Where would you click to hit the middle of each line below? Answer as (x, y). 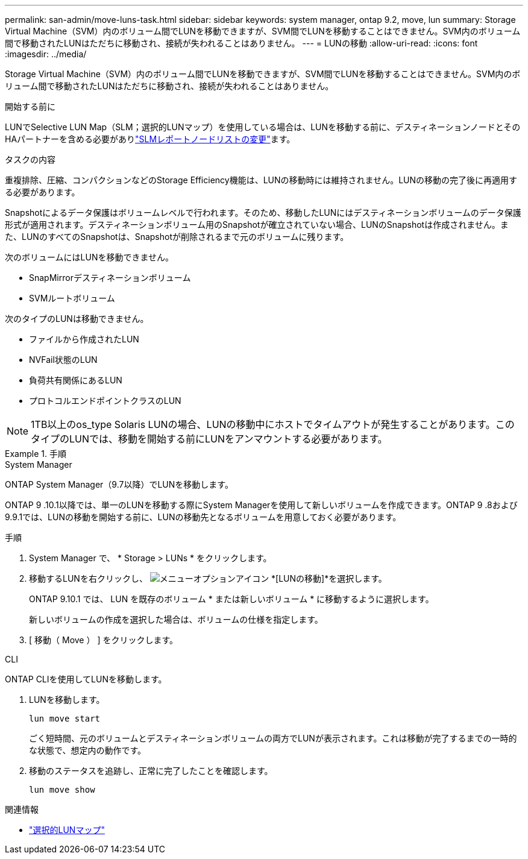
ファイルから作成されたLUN (84, 339)
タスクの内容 (30, 159)
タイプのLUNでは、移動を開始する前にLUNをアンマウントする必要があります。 (209, 439)
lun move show (62, 790)
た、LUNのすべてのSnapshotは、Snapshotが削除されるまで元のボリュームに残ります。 (177, 237)
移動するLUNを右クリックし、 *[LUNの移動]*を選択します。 (208, 578)
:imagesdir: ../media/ (46, 54)
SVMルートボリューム (72, 298)
